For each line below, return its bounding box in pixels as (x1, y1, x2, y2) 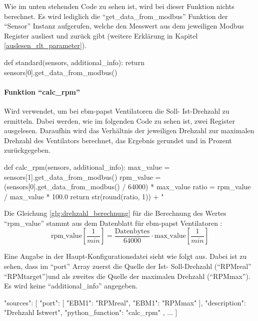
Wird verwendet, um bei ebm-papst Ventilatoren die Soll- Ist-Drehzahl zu (4, 105, 229, 116)
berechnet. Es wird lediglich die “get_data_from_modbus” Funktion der (4, 11, 228, 21)
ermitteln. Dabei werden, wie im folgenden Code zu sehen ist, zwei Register (4, 115, 235, 126)
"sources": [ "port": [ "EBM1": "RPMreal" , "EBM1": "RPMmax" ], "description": (4, 297, 246, 307)
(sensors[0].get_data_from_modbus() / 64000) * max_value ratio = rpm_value (4, 181, 251, 192)
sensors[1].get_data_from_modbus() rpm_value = (4, 171, 161, 182)
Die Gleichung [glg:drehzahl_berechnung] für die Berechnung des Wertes (4, 208, 226, 218)
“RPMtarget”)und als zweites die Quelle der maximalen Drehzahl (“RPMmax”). (4, 270, 250, 281)
